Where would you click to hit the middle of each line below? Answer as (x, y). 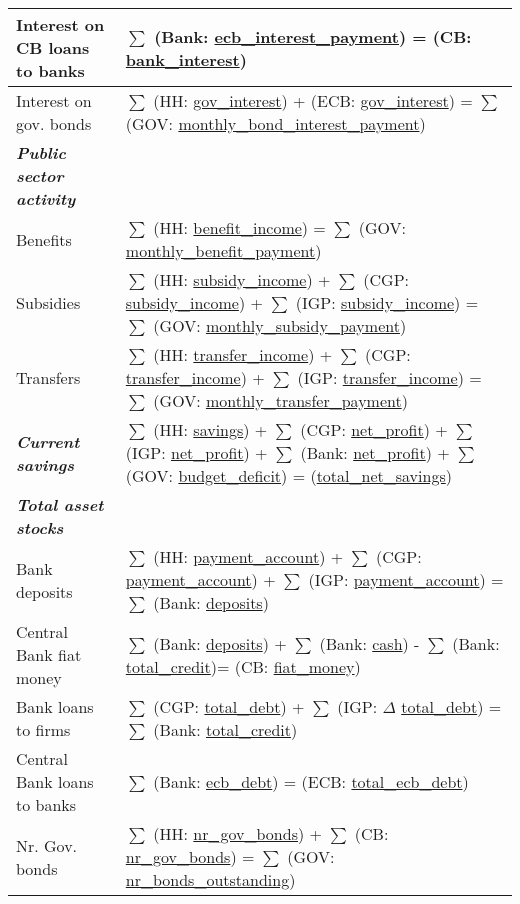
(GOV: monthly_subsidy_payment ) (280, 325)
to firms (43, 729)
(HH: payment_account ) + (248, 556)
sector (40, 175)
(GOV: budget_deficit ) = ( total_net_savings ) (288, 475)
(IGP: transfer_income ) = (389, 377)
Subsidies (48, 302)
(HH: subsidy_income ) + (242, 279)
